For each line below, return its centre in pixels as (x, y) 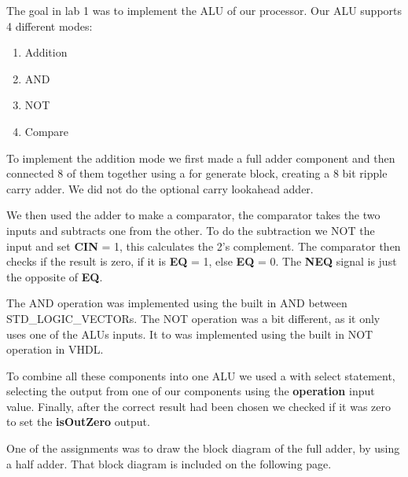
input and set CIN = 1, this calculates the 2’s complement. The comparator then (204, 246)
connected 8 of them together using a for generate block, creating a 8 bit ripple (197, 173)
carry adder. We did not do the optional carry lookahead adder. (160, 188)
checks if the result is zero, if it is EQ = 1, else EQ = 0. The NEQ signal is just (202, 261)
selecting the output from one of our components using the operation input (191, 391)
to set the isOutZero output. (78, 422)
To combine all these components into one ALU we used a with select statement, (201, 375)
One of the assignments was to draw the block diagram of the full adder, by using (203, 448)
